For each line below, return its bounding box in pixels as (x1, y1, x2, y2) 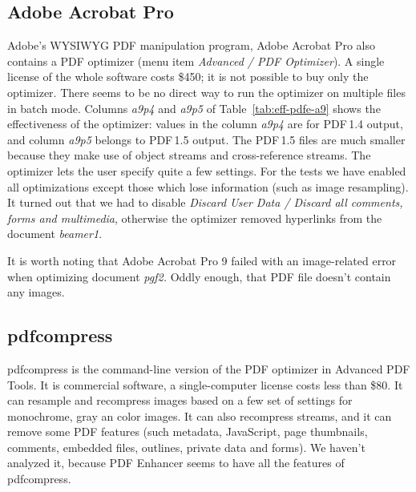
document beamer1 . (7, 225, 103, 242)
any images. (7, 284, 65, 300)
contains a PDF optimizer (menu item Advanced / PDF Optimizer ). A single (7, 52, 385, 69)
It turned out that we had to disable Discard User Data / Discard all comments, (7, 194, 403, 211)
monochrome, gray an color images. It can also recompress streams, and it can (7, 407, 392, 424)
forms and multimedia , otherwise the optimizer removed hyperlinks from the (7, 209, 382, 226)
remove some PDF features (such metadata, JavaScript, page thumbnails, (7, 423, 368, 440)
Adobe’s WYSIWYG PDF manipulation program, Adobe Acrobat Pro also (7, 37, 375, 54)
